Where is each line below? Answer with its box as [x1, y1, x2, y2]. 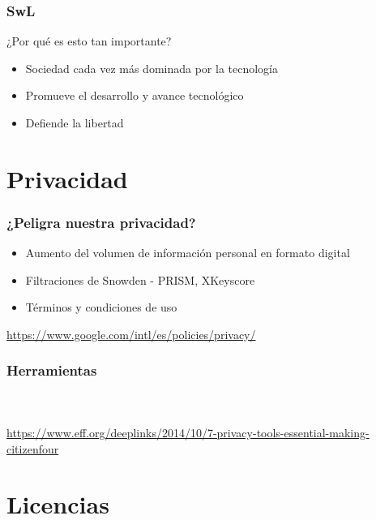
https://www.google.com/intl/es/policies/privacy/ [6, 325, 256, 342]
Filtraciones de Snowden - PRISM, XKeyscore [25, 271, 255, 288]
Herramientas [6, 360, 97, 380]
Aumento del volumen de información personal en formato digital [25, 244, 350, 261]
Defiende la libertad [25, 114, 124, 131]
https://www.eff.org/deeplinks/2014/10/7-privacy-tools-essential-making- [6, 423, 370, 440]
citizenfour [6, 440, 59, 457]
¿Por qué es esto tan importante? [6, 32, 172, 49]
